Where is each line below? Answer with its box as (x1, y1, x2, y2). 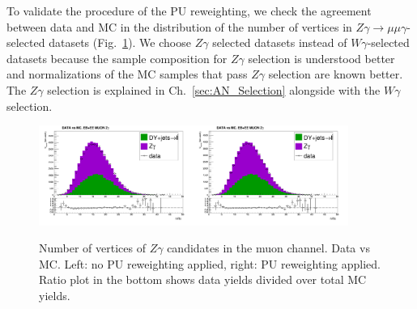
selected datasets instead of (212, 34, 347, 51)
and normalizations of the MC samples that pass (6, 66, 248, 83)
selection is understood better (248, 49, 395, 66)
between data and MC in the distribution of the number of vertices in (6, 18, 352, 35)
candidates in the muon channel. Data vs (167, 239, 370, 256)
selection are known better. (268, 66, 403, 83)
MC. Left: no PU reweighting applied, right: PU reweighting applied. (39, 255, 381, 272)
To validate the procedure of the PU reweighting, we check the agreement (6, 2, 372, 19)
